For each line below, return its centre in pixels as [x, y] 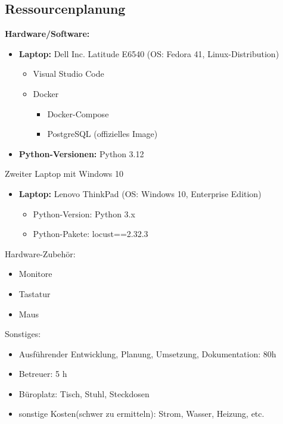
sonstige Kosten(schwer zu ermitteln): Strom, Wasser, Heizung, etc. [141, 414]
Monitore [35, 274]
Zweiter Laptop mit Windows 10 [64, 174]
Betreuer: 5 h [43, 374]
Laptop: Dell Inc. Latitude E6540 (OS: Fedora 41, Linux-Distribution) [149, 53]
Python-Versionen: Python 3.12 [81, 153]
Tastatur [35, 293]
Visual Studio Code [69, 74]
